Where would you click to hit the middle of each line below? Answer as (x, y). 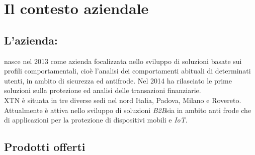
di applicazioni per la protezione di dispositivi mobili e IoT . (96, 120)
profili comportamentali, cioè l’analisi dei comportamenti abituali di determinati (127, 71)
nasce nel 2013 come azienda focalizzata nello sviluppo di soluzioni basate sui (123, 61)
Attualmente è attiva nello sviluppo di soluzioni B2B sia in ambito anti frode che (128, 110)
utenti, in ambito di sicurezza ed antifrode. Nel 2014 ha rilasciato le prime (118, 80)
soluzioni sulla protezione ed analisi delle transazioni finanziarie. (103, 90)
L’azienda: (31, 40)
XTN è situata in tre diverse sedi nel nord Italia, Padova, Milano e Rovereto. (123, 100)
